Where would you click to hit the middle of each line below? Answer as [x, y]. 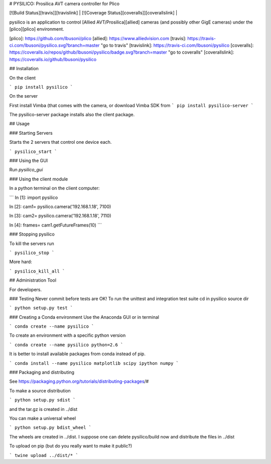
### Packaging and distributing [42, 372]
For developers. [26, 289]
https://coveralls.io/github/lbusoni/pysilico [53, 59]
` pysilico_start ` [33, 151]
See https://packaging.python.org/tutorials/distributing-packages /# [79, 381]
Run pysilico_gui [26, 170]
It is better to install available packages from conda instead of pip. [77, 354]
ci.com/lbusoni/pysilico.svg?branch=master [54, 45]
